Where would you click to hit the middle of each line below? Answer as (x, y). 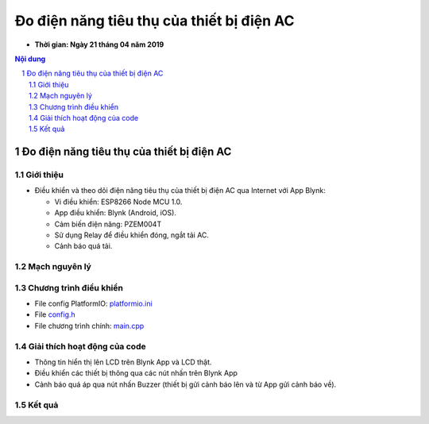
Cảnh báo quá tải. (83, 246)
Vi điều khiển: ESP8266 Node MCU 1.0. (118, 202)
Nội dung (30, 59)
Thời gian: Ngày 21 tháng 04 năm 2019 (99, 44)
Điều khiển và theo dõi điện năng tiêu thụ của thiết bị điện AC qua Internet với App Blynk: (180, 191)
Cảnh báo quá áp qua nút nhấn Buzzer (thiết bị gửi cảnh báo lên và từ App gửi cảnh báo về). (186, 384)
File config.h (55, 314)
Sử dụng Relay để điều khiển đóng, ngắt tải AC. (132, 235)
